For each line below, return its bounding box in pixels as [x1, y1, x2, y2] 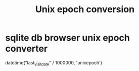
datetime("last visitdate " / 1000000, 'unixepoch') [5, 59, 103, 67]
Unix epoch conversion [35, 4, 135, 15]
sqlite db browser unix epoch [5, 32, 130, 44]
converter [5, 43, 48, 54]
